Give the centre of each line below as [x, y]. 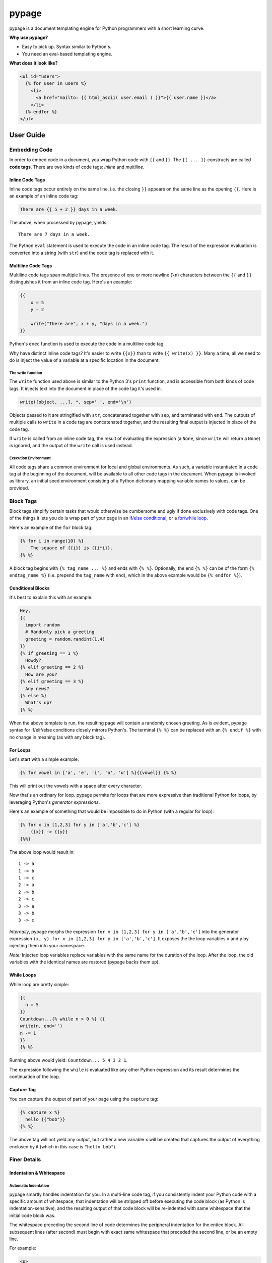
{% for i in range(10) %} [52, 541]
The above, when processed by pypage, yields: [58, 223]
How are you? [41, 674]
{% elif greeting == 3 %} [52, 682]
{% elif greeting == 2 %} [52, 667]
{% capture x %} [40, 1112]
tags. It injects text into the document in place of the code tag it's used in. [86, 388]
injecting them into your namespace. [47, 946]
